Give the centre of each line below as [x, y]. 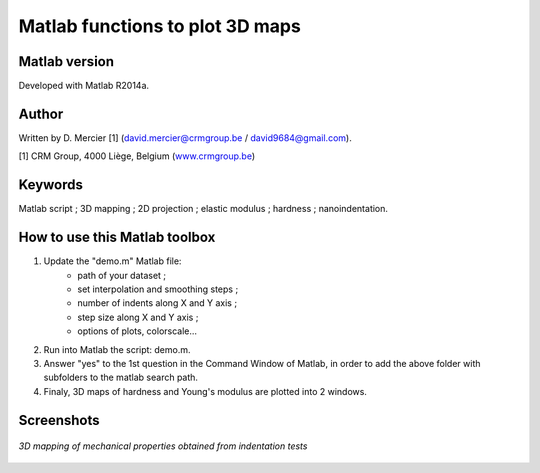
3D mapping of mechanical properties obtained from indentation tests [163, 446]
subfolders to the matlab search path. [121, 377]
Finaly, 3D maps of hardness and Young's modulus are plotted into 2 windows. [205, 391]
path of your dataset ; [122, 275]
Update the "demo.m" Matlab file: [112, 261]
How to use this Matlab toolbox [117, 237]
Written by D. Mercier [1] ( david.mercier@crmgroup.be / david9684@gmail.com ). [185, 137]
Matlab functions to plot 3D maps [160, 26]
